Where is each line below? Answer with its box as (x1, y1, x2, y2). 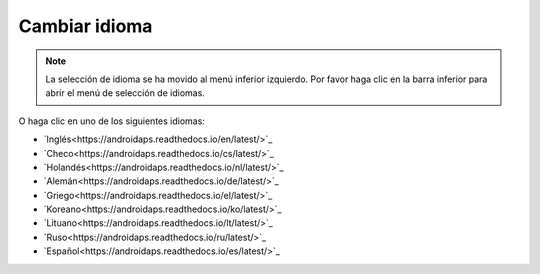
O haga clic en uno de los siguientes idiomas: (18, 115, 205, 127)
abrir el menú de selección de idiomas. (45, 87, 205, 99)
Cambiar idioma (18, 15, 153, 37)
